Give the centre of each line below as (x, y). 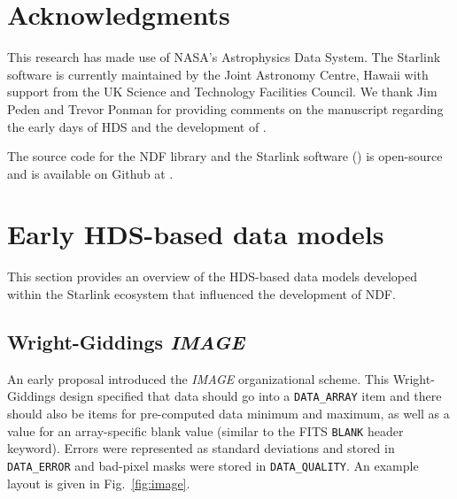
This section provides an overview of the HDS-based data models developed (213, 276)
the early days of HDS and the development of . (137, 126)
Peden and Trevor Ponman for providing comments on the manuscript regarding (225, 108)
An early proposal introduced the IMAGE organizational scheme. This (198, 378)
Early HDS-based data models (196, 234)
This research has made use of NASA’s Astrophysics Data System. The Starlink (224, 57)
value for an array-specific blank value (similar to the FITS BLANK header (205, 430)
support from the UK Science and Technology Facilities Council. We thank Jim (222, 92)
